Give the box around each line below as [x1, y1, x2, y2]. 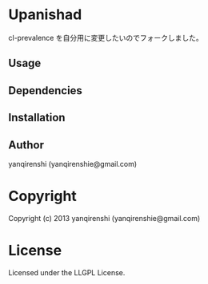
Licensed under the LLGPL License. [8, 267, 126, 277]
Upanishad [8, 6, 82, 24]
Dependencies [8, 84, 82, 97]
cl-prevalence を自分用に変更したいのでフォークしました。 [8, 33, 203, 42]
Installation [8, 111, 66, 124]
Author [8, 138, 44, 152]
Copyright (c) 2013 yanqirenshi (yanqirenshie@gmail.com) [8, 213, 201, 223]
